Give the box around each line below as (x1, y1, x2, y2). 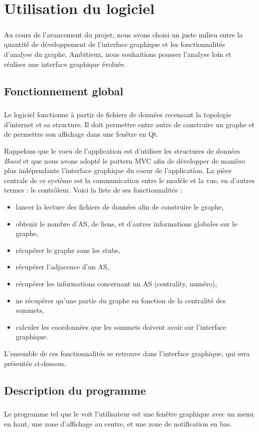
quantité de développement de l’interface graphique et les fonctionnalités (4, 39, 225, 49)
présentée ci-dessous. (4, 358, 67, 368)
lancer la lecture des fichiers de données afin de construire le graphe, (15, 202, 224, 212)
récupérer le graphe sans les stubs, (15, 244, 121, 255)
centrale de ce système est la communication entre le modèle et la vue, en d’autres (4, 175, 255, 185)
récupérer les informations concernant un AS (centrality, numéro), (15, 278, 217, 288)
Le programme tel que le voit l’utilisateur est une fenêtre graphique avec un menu (4, 409, 254, 419)
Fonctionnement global (4, 83, 124, 98)
